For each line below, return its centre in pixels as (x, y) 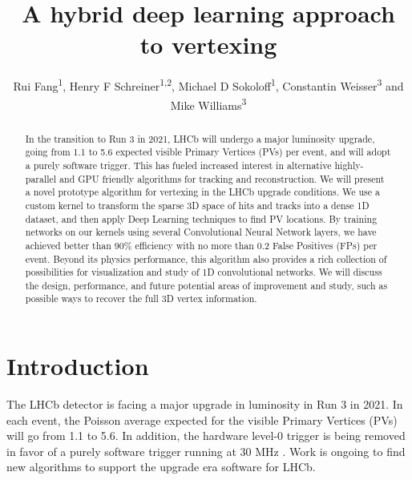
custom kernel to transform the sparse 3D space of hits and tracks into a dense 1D (197, 205)
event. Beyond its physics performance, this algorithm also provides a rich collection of (206, 258)
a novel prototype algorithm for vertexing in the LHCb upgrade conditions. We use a (202, 192)
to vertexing (208, 44)
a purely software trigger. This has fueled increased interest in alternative (178, 165)
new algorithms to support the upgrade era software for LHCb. (161, 467)
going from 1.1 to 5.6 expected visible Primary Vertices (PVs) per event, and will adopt (208, 152)
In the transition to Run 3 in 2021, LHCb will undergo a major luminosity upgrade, (200, 138)
